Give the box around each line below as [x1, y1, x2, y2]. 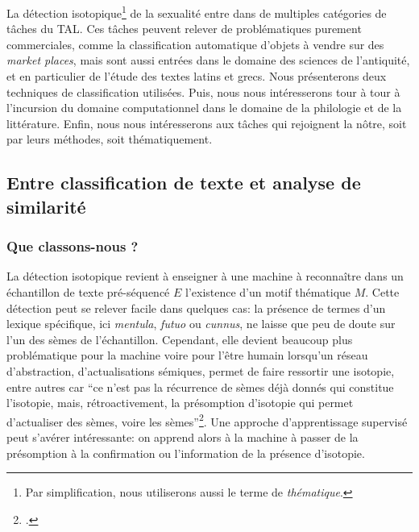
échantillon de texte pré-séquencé [6, 283, 170, 300]
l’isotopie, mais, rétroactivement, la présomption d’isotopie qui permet [6, 394, 354, 411]
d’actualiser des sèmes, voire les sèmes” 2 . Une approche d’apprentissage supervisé [6, 410, 408, 430]
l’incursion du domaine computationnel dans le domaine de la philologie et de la [6, 99, 402, 116]
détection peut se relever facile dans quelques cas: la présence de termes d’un [6, 299, 386, 316]
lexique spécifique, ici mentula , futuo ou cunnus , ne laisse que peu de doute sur [6, 315, 396, 332]
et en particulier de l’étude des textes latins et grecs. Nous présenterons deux [6, 68, 387, 85]
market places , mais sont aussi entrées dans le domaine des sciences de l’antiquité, [6, 52, 410, 69]
